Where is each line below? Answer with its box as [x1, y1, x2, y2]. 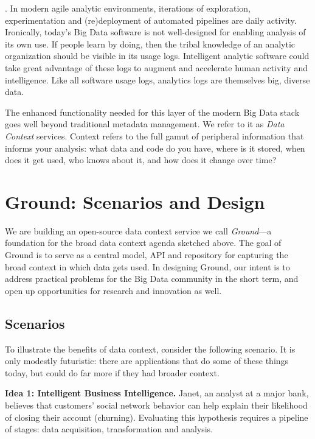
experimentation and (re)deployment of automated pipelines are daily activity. [5, 13, 297, 26]
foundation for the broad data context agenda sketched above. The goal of [5, 236, 282, 249]
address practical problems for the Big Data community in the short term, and [5, 272, 299, 285]
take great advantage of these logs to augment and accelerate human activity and [5, 61, 308, 74]
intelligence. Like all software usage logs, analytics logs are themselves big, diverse [5, 73, 310, 86]
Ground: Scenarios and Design [5, 189, 265, 214]
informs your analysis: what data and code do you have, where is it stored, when [5, 141, 305, 154]
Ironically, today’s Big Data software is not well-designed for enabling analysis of [5, 26, 306, 38]
